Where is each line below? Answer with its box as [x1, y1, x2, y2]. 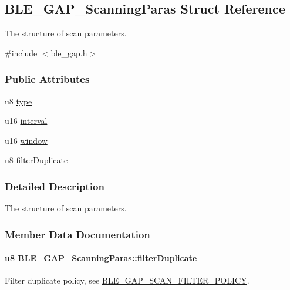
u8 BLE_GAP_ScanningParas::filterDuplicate [5, 252, 197, 264]
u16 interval [5, 114, 48, 127]
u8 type [5, 95, 32, 107]
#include [5, 46, 38, 59]
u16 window [5, 134, 48, 146]
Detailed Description [5, 178, 104, 193]
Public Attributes [5, 72, 90, 86]
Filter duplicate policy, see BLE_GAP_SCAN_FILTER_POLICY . [5, 274, 249, 286]
